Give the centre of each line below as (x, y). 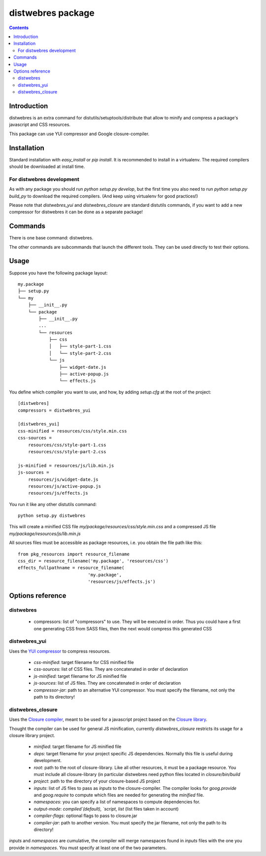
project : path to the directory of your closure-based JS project (97, 781)
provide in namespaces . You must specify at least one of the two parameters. (88, 848)
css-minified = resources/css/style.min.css (73, 431)
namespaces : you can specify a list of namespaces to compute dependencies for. (117, 802)
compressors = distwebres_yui (54, 410)
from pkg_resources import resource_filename (74, 554)
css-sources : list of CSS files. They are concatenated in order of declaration (111, 669)
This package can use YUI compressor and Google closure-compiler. (79, 134)
